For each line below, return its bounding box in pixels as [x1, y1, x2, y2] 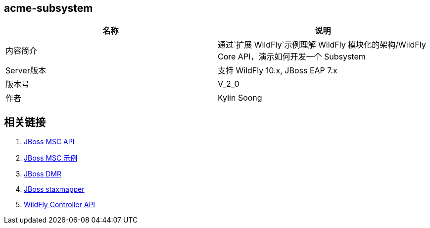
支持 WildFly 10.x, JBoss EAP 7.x [218, 65, 337, 76]
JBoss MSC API [24, 137, 75, 146]
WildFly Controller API [24, 200, 96, 209]
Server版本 [5, 65, 46, 76]
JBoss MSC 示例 [24, 154, 78, 163]
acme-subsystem [4, 2, 93, 14]
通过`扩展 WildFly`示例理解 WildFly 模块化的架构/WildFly [218, 40, 426, 50]
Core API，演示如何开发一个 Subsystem [218, 52, 366, 62]
